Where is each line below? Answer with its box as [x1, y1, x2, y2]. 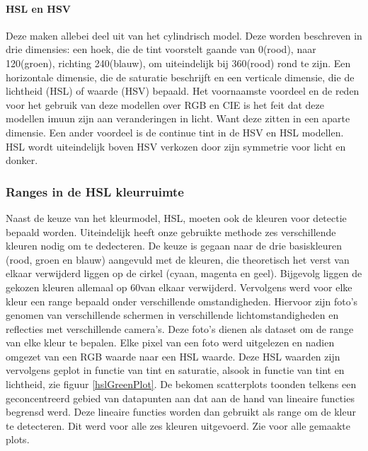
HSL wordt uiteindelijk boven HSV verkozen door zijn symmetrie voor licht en [6, 139, 346, 153]
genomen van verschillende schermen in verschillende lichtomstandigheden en [6, 307, 339, 322]
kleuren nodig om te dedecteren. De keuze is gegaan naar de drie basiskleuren [6, 238, 343, 253]
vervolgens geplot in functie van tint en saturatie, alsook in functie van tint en [6, 363, 345, 377]
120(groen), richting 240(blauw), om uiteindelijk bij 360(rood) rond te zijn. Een [6, 55, 351, 70]
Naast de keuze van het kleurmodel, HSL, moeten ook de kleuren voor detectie [6, 210, 347, 225]
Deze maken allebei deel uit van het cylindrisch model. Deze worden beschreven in [6, 28, 362, 42]
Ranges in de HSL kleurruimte [6, 182, 184, 200]
